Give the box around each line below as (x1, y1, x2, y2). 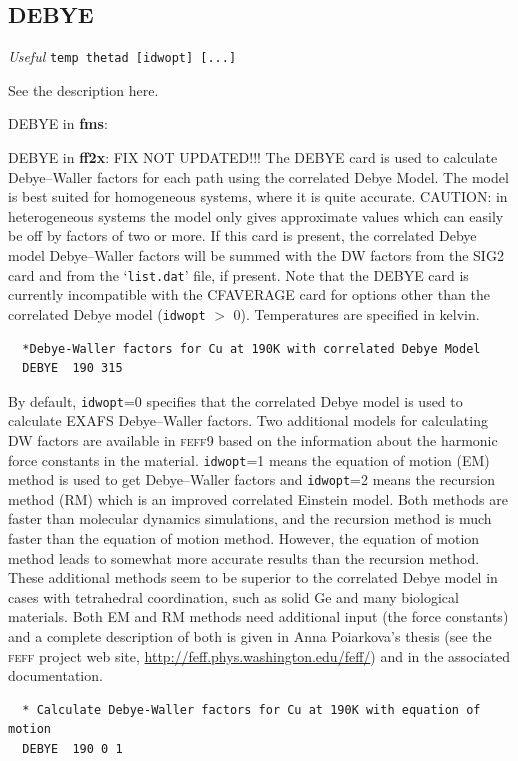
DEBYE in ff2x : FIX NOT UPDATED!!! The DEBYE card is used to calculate (8, 147, 498, 168)
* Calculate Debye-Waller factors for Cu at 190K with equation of (22, 702, 481, 717)
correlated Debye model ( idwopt (8, 303, 206, 324)
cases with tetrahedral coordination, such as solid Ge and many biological (8, 586, 459, 607)
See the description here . (8, 79, 159, 100)
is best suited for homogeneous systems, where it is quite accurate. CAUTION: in (8, 186, 508, 207)
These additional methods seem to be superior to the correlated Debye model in (8, 567, 498, 588)
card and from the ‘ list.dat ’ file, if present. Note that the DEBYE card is (8, 264, 469, 285)
